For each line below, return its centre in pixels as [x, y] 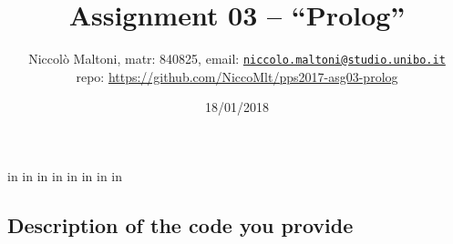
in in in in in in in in [65, 175]
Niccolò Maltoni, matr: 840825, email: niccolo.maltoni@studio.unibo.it [237, 59]
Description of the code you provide [180, 224]
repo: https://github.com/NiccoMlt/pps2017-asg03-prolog [237, 76]
